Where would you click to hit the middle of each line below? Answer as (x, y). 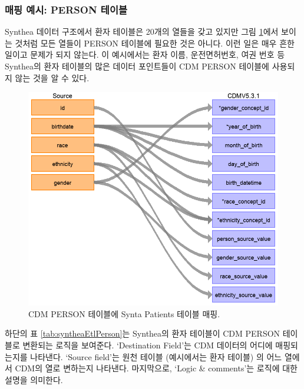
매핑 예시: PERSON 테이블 (66, 9)
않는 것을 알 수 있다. (52, 77)
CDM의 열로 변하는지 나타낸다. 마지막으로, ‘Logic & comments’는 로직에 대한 (156, 368)
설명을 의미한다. (34, 379)
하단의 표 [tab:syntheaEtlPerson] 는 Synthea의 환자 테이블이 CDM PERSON (143, 333)
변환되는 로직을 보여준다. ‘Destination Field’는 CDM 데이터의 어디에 (148, 345)
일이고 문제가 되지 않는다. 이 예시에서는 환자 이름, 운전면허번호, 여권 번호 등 (145, 54)
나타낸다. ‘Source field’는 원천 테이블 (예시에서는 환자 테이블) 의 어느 (156, 356)
